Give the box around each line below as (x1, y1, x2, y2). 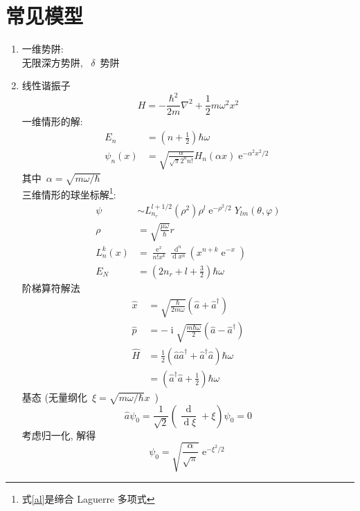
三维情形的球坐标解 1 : (21, 185, 116, 201)
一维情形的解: (21, 114, 83, 129)
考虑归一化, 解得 (21, 427, 96, 442)
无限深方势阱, (21, 55, 83, 69)
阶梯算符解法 (21, 280, 80, 295)
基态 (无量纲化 (21, 389, 87, 404)
